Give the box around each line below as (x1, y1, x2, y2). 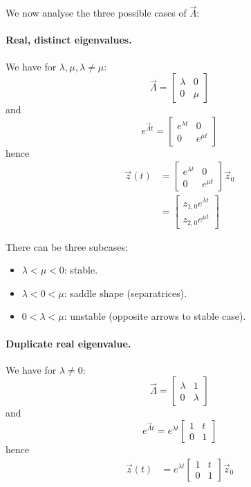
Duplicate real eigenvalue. (6, 336, 131, 350)
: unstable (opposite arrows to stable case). (64, 309, 246, 323)
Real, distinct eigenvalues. (6, 32, 132, 47)
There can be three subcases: (6, 239, 128, 254)
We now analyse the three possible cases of (6, 6, 187, 20)
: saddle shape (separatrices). (64, 285, 187, 300)
